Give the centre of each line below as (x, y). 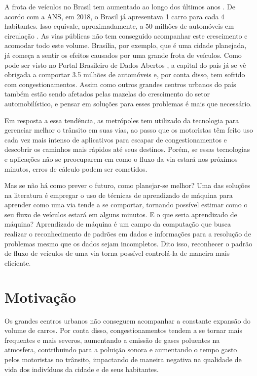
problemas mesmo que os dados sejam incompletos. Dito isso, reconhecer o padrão (128, 243)
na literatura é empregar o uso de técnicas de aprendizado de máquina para (119, 195)
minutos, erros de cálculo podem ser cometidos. (76, 168)
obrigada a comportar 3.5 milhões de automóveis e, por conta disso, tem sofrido (125, 74)
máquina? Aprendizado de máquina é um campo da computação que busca (118, 224)
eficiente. (18, 262)
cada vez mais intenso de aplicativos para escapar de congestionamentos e (116, 139)
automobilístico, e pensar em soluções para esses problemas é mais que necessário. (128, 103)
